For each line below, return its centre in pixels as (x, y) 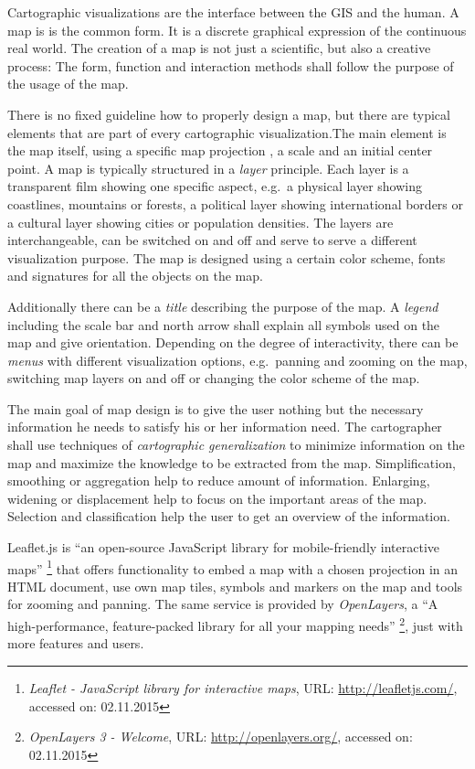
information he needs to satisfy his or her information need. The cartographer (225, 427)
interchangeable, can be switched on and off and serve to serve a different (212, 240)
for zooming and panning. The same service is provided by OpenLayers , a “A (223, 604)
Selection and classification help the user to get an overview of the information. (229, 516)
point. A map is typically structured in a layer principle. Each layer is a (208, 168)
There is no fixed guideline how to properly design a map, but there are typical (229, 114)
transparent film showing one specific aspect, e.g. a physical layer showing (215, 186)
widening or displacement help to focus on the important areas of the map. (217, 498)
